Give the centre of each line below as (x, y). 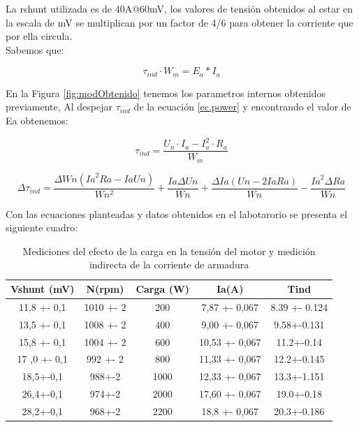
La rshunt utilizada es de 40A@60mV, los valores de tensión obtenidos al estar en (179, 8)
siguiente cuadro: (42, 227)
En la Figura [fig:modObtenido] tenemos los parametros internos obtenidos (166, 93)
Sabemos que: (35, 49)
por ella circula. (39, 36)
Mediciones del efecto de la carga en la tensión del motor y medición (169, 251)
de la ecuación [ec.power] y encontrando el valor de (242, 107)
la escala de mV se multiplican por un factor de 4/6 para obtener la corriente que (179, 22)
